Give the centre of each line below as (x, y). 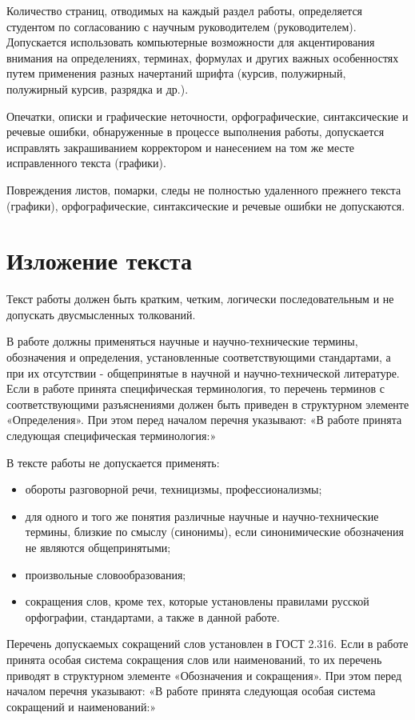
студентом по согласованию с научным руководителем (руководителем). (182, 26)
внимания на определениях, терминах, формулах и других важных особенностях (203, 57)
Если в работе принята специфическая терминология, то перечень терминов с (196, 388)
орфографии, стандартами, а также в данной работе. (152, 616)
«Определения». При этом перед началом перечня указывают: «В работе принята (204, 420)
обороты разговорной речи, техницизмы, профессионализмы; (174, 489)
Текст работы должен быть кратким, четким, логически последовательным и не (200, 299)
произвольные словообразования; (106, 574)
